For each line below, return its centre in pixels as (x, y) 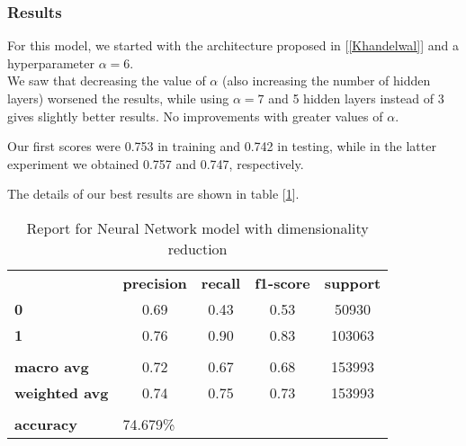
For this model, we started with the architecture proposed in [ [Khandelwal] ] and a (233, 45)
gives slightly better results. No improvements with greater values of (195, 116)
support (353, 282)
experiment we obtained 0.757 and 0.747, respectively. (156, 163)
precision (155, 282)
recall (221, 282)
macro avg (52, 366)
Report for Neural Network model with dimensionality (197, 227)
